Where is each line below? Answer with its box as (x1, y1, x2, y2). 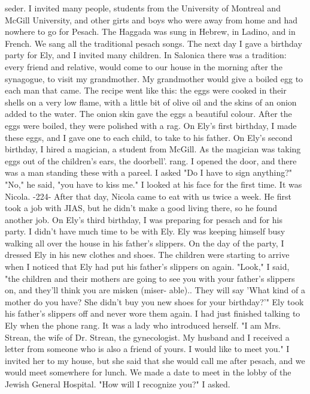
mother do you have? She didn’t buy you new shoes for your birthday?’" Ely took (5, 295, 304, 308)
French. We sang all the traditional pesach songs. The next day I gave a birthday (5, 37, 302, 49)
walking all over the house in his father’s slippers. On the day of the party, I (5, 236, 284, 249)
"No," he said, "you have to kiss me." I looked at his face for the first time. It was (5, 178, 302, 190)
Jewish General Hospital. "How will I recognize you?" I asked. (5, 378, 230, 390)
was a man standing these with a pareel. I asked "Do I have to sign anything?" (5, 166, 293, 179)
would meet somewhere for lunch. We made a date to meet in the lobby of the (5, 366, 291, 378)
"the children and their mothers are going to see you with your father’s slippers (5, 272, 295, 284)
